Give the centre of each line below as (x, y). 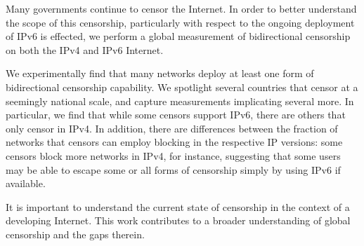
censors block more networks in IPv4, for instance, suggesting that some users (173, 155)
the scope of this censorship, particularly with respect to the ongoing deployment (180, 22)
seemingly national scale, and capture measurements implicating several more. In (180, 101)
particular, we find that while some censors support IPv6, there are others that (176, 115)
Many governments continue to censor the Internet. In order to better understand (181, 8)
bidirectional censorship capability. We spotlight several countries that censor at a (182, 87)
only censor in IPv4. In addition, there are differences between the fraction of (172, 128)
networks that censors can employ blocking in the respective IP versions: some (174, 142)
